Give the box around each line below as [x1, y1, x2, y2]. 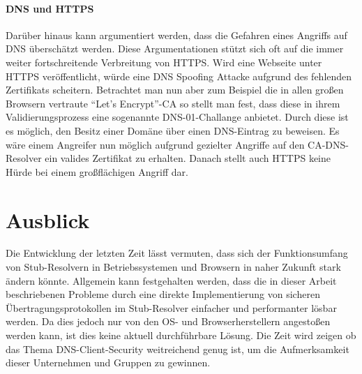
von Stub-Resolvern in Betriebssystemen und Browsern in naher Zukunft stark [6, 260, 341, 274]
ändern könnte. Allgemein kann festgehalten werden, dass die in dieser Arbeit [6, 273, 337, 287]
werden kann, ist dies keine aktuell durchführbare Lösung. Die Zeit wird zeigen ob [6, 328, 356, 343]
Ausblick [6, 205, 90, 234]
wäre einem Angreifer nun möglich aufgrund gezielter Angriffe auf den [6, 137, 305, 151]
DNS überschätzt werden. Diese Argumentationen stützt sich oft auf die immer [6, 41, 344, 56]
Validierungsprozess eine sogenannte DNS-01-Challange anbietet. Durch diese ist [6, 110, 349, 124]
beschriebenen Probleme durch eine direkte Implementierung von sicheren [6, 287, 320, 301]
